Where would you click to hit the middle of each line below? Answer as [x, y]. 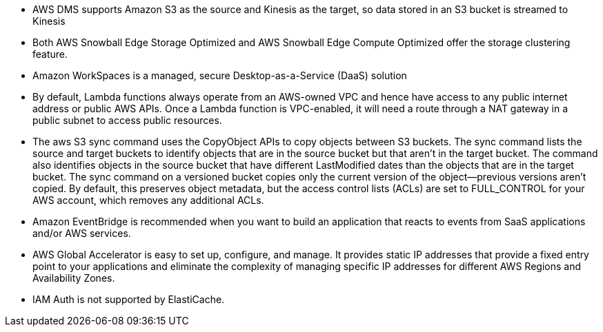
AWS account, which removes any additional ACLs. [148, 200]
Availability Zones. [74, 278]
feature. [50, 54]
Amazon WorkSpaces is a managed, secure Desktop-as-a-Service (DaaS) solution [220, 75]
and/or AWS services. [82, 233]
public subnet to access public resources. [127, 120]
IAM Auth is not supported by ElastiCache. [129, 299]
